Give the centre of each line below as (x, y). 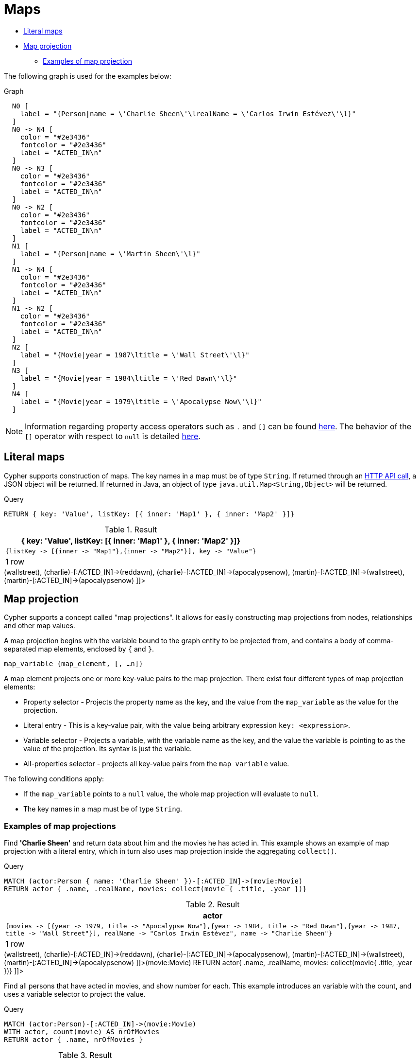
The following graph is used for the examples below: (88, 76)
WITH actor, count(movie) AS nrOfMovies (82, 1032)
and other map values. (40, 626)
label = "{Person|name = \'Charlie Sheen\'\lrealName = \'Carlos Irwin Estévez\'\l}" (188, 114)
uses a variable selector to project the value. (75, 994)
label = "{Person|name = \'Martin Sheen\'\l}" (110, 254)
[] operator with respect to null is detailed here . (113, 436)
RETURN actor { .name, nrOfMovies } (74, 1040)
